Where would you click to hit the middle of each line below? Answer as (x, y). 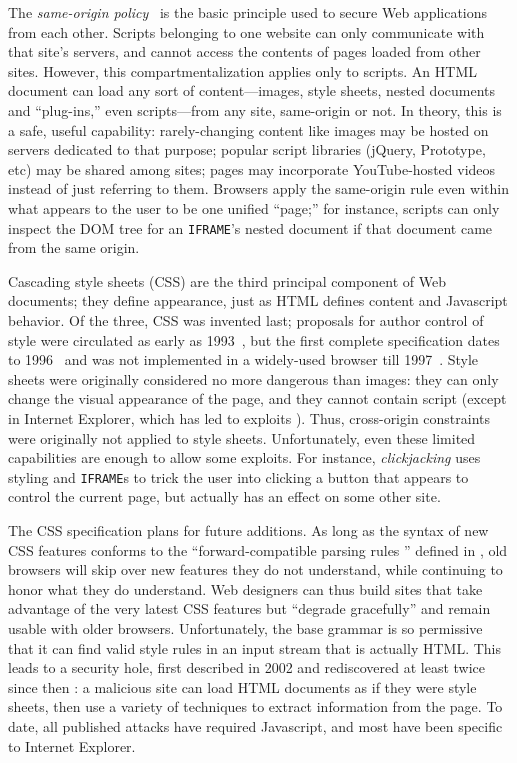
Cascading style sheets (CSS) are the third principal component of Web (227, 280)
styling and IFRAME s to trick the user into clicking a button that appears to (238, 476)
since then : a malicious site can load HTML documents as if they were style (242, 686)
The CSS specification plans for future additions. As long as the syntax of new (248, 529)
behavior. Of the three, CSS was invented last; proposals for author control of (246, 319)
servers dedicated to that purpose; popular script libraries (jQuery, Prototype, (247, 149)
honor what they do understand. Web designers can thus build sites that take (245, 588)
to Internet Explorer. (72, 745)
